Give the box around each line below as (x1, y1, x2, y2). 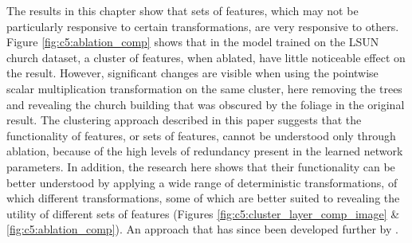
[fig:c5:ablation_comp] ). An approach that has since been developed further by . (6, 221, 398, 237)
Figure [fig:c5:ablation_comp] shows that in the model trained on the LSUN (6, 33, 379, 50)
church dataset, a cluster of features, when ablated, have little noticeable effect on (6, 49, 406, 65)
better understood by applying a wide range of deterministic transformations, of (6, 174, 398, 190)
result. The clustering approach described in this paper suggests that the (6, 112, 362, 128)
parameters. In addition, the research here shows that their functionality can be (6, 158, 395, 174)
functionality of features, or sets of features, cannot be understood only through (6, 127, 396, 143)
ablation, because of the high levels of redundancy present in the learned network (6, 143, 403, 159)
